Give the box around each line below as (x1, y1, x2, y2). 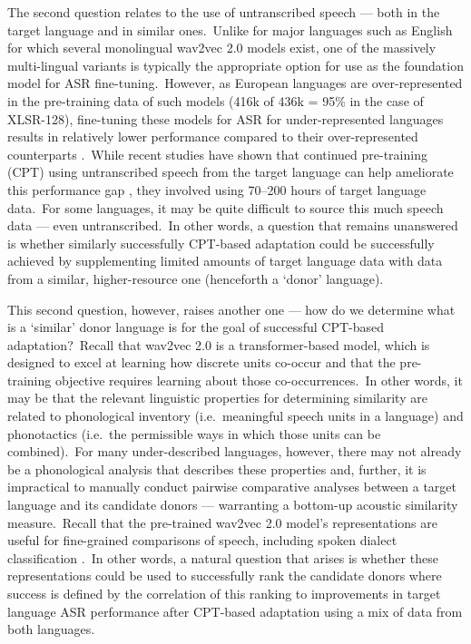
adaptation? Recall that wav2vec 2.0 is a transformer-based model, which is (7, 335, 430, 354)
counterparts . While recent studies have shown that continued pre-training (7, 144, 427, 163)
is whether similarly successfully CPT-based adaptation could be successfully (7, 233, 435, 252)
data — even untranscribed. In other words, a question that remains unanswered (7, 216, 458, 235)
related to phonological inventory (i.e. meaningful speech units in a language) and (7, 406, 464, 425)
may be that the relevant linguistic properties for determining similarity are (7, 388, 427, 407)
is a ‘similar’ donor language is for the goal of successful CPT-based (7, 317, 385, 337)
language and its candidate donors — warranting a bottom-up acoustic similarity (7, 495, 458, 514)
